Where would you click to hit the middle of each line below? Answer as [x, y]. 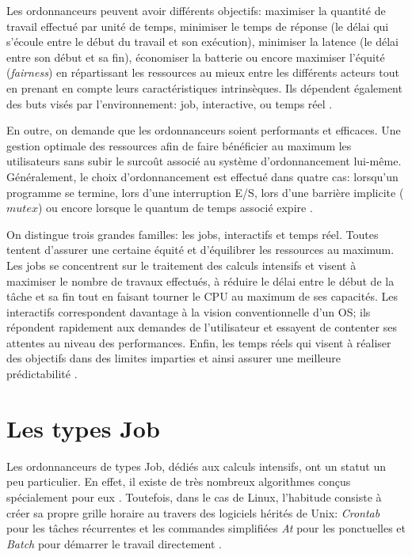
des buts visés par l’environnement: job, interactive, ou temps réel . [170, 103]
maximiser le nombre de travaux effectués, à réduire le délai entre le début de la [200, 280]
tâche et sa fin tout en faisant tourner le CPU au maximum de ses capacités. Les [202, 296]
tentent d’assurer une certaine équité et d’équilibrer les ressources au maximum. [200, 250]
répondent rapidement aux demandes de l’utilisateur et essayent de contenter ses [202, 327]
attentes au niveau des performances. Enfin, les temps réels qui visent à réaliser [199, 342]
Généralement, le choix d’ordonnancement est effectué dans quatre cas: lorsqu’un [202, 176]
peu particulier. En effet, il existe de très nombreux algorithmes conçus [179, 481]
